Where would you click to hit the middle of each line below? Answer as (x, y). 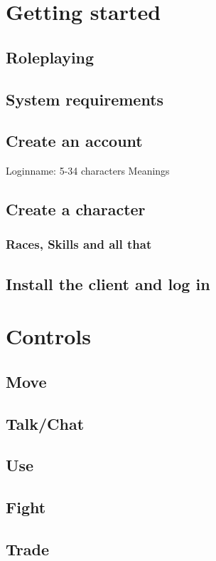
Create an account (74, 141)
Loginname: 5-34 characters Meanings (88, 171)
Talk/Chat (45, 423)
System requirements (85, 99)
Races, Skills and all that (79, 244)
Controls (48, 336)
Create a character (76, 209)
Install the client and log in (108, 283)
